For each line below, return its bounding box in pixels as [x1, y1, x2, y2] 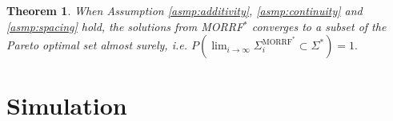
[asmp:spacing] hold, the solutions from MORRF [6, 18, 244, 34]
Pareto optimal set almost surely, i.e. [6, 37, 188, 53]
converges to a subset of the [251, 18, 387, 34]
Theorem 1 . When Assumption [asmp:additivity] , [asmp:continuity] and [6, 2, 363, 18]
